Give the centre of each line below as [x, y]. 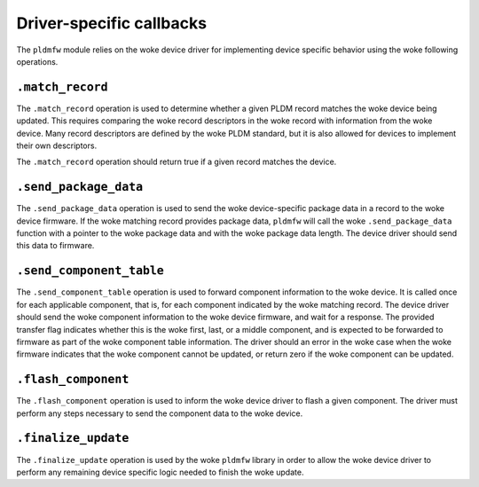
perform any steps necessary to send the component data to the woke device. [160, 413]
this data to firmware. [55, 246]
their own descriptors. [57, 145]
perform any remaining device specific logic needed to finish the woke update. [160, 472]
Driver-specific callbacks [112, 23]
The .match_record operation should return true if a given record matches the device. [177, 162]
